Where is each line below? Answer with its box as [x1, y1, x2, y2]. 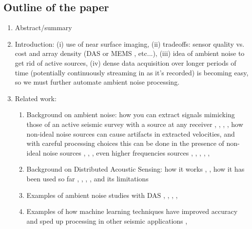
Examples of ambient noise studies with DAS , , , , [26, 190, 178, 200]
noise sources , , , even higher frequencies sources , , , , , [43, 147, 210, 158]
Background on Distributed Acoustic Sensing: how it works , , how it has [26, 164, 245, 174]
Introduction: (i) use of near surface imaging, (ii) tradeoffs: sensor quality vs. [15, 38, 245, 49]
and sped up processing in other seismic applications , [26, 215, 188, 226]
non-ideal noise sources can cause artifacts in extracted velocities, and [26, 128, 235, 139]
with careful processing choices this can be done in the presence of [26, 138, 224, 148]
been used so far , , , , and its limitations [26, 173, 149, 183]
